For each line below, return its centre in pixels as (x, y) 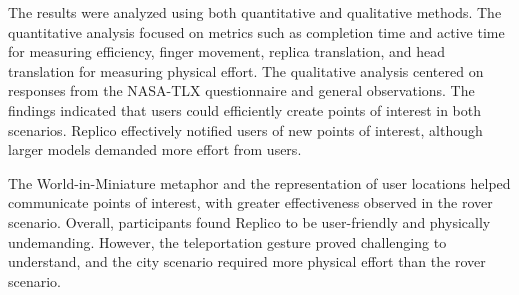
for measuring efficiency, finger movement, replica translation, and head (227, 51)
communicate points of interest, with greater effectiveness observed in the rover (250, 202)
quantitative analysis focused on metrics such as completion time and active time (256, 31)
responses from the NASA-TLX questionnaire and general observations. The (241, 90)
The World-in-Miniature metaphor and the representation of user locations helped (259, 182)
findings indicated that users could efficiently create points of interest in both (245, 109)
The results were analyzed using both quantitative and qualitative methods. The (255, 12)
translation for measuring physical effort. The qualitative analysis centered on (246, 70)
